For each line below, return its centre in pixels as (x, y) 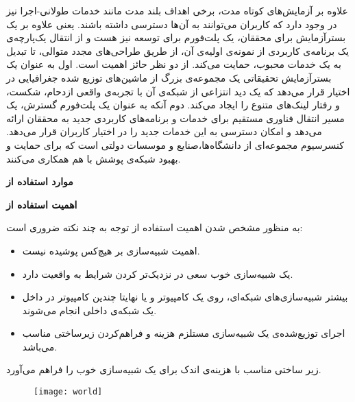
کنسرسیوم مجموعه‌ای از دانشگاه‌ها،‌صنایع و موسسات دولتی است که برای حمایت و (175, 144)
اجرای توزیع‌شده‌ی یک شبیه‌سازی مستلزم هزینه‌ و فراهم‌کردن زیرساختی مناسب (184, 333)
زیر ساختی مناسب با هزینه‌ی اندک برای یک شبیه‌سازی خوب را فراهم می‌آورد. (164, 369)
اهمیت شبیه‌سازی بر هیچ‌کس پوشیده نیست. (111, 250)
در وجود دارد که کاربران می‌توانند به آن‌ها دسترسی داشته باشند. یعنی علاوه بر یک (172, 24)
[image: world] (68, 392)
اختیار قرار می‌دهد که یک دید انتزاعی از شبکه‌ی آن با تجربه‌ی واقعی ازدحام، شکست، (178, 91)
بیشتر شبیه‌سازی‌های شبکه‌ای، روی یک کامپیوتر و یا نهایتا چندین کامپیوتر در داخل (185, 297)
